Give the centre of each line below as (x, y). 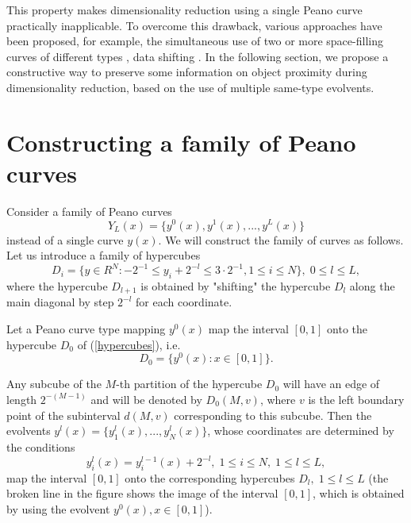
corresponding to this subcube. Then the (273, 415)
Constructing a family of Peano (181, 142)
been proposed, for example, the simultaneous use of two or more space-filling (195, 41)
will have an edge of (331, 384)
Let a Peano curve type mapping (86, 329)
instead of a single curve (65, 239)
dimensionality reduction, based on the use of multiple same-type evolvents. (190, 87)
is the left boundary (356, 399)
